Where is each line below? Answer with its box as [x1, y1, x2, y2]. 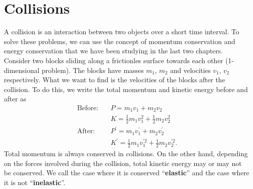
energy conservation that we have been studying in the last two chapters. [4, 46, 223, 56]
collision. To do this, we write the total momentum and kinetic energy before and [4, 84, 248, 94]
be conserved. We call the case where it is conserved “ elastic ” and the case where [4, 167, 250, 178]
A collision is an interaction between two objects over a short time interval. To [4, 26, 239, 37]
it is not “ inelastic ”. [4, 177, 66, 187]
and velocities [170, 65, 211, 75]
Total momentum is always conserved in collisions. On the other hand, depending [4, 148, 248, 159]
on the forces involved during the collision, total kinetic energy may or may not [4, 158, 242, 168]
